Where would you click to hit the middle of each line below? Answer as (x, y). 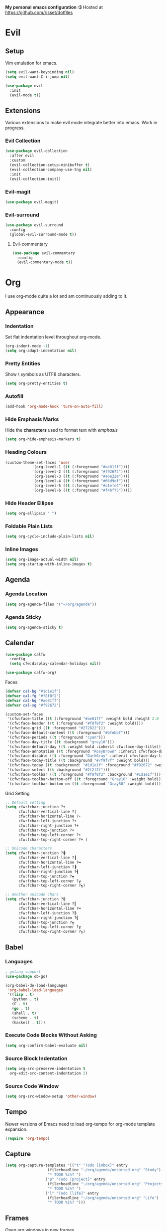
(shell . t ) (24, 1013)
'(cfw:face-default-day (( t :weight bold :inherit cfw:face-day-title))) (85, 747)
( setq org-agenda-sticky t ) (34, 627)
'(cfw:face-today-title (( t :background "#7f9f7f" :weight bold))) (79, 761)
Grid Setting (17, 793)
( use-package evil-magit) (32, 202)
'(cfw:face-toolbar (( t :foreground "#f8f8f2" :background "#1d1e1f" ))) (84, 774)
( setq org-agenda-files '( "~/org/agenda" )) (51, 604)
